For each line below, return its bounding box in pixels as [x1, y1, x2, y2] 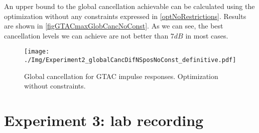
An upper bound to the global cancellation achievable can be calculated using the [4, 1, 255, 11]
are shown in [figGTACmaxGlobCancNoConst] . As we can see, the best [4, 20, 223, 31]
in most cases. [185, 30, 228, 40]
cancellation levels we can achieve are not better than [4, 30, 169, 40]
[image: [24, 48, 50, 55]
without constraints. [24, 80, 86, 91]
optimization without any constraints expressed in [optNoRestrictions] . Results [4, 10, 246, 21]
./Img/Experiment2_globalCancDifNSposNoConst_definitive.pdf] [24, 56, 236, 64]
